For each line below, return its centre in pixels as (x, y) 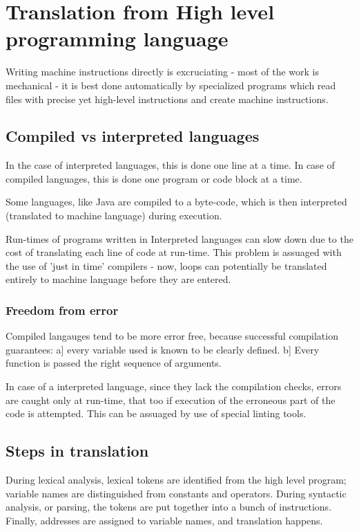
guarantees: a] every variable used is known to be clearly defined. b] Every (163, 349)
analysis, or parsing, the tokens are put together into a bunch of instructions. (169, 507)
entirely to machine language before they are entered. (118, 279)
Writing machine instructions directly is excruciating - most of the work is (163, 72)
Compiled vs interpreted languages (133, 136)
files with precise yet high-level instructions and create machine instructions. (167, 99)
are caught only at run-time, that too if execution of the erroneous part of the (171, 400)
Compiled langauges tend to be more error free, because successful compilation (172, 336)
